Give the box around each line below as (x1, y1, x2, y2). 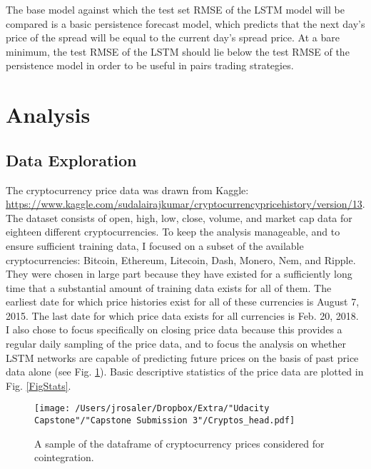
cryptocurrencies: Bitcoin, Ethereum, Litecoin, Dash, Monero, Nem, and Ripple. (6, 252, 356, 267)
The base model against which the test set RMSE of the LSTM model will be (6, 2, 345, 16)
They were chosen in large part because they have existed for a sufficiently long (6, 266, 352, 281)
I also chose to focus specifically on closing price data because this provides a (6, 322, 342, 337)
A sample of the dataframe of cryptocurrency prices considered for (34, 435, 325, 450)
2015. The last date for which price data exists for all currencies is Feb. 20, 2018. (6, 308, 359, 323)
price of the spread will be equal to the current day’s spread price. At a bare (6, 30, 340, 45)
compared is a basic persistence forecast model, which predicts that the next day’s (6, 16, 365, 31)
